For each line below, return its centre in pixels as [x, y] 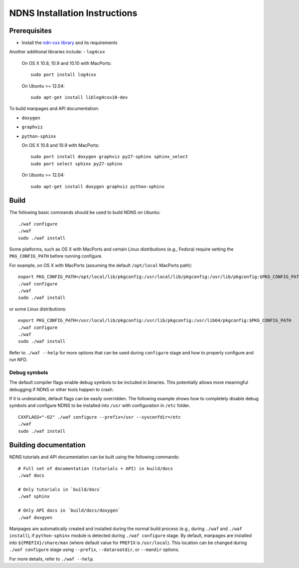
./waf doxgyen [35, 517]
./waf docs [31, 476]
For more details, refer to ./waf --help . [52, 559]
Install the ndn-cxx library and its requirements [70, 43]
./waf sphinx [34, 496]
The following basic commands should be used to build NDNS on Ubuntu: [85, 213]
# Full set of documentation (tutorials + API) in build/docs [96, 468]
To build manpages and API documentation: [54, 109]
